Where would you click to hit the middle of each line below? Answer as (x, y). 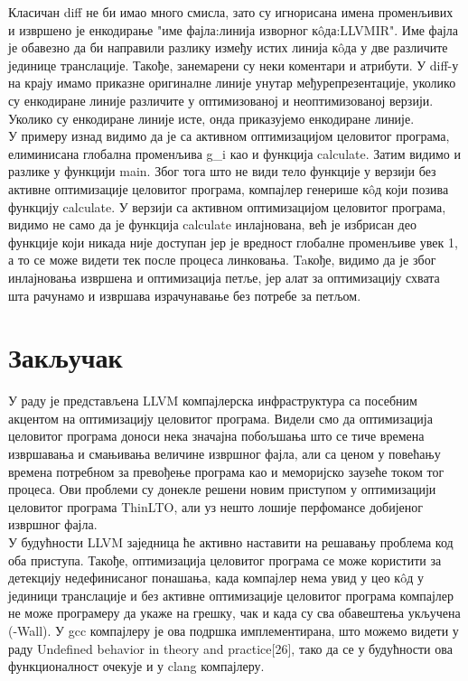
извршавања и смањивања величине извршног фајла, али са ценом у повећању (225, 453)
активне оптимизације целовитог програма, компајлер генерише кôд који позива (229, 188)
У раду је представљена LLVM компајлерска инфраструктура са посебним (213, 401)
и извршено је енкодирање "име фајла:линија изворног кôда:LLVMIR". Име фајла (233, 29)
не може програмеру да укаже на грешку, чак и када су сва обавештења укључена (234, 613)
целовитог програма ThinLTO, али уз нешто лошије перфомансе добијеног (216, 506)
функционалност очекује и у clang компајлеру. (136, 666)
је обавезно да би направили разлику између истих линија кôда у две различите (228, 47)
